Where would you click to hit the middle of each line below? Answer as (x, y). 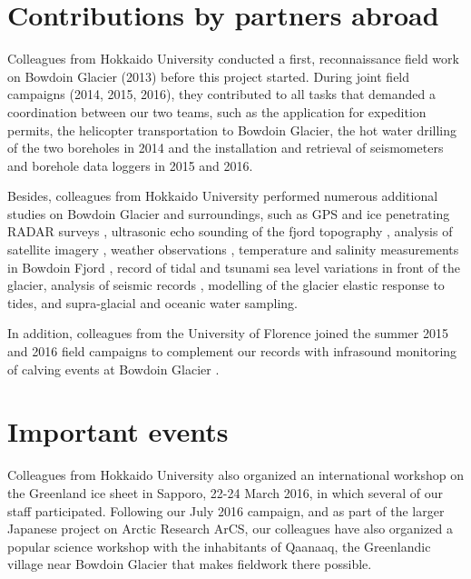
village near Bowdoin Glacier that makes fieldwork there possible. (190, 564)
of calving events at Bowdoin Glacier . (113, 369)
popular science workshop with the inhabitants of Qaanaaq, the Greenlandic (219, 546)
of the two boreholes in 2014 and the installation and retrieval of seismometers (226, 148)
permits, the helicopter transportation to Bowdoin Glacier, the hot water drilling (232, 130)
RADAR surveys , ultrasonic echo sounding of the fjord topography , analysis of (230, 231)
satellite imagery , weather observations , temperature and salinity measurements (233, 250)
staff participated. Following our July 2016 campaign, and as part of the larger (226, 510)
